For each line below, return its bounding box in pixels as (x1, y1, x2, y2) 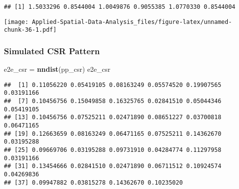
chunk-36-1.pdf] (4, 26, 57, 34)
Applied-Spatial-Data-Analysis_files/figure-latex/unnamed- (32, 18, 232, 25)
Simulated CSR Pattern (4, 44, 100, 57)
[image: (4, 18, 29, 25)
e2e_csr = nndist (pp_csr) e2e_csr (4, 64, 111, 74)
